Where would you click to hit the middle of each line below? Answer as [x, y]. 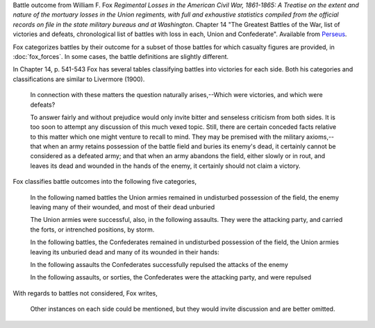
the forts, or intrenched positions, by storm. [92, 230]
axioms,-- [320, 137]
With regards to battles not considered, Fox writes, [85, 293]
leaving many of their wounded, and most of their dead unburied [123, 207]
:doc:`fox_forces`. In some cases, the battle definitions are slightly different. [121, 56]
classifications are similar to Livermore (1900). [79, 79]
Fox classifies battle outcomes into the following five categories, [105, 182]
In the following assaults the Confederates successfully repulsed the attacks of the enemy [159, 264]
